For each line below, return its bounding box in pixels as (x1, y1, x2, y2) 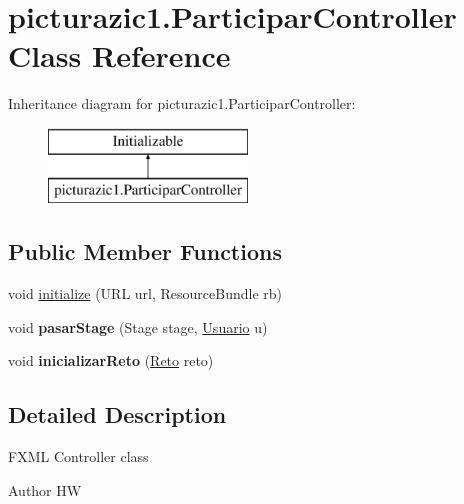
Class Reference (8, 35, 231, 76)
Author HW (8, 479, 82, 500)
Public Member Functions (8, 236, 282, 267)
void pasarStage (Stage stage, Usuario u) (8, 316, 268, 337)
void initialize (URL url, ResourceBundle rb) (8, 283, 283, 304)
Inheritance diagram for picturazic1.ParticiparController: (8, 93, 356, 114)
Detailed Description (8, 399, 227, 430)
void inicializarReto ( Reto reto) (8, 350, 214, 371)
